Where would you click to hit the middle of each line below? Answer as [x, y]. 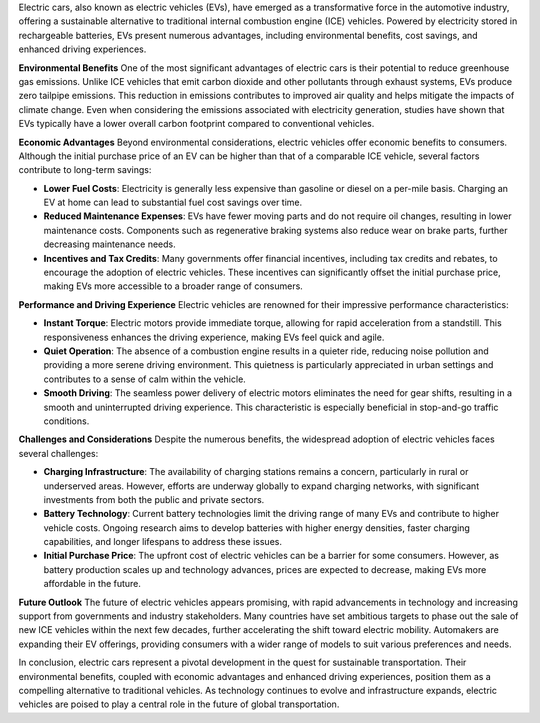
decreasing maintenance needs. [109, 244]
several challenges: [58, 453]
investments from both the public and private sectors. [154, 499]
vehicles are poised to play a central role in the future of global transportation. [179, 704]
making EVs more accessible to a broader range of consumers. [173, 286]
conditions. [66, 421]
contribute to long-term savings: [85, 170]
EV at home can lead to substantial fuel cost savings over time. [173, 202]
